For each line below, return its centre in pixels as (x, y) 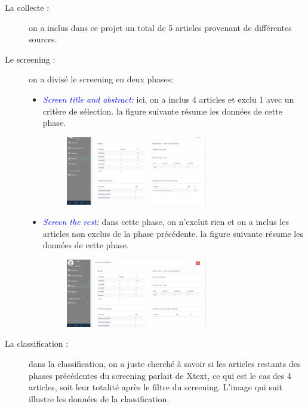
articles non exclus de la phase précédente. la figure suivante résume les (173, 233)
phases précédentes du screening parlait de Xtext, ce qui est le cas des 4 (160, 375)
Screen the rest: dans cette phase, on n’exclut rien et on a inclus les (166, 221)
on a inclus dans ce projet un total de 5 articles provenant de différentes (160, 27)
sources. (43, 39)
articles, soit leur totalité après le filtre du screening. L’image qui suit (156, 387)
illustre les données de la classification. (99, 398)
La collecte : (27, 7)
